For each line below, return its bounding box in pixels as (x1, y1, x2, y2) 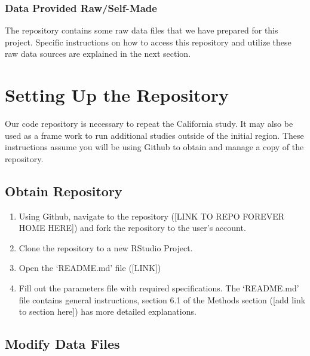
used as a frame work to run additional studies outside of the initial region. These (5, 129, 304, 141)
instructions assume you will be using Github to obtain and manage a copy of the (5, 141, 304, 153)
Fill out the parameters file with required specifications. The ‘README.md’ (19, 282, 299, 294)
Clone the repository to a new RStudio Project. (19, 241, 193, 254)
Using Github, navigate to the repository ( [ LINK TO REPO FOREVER (19, 209, 285, 222)
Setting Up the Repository (5, 83, 229, 107)
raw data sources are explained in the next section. (5, 47, 191, 60)
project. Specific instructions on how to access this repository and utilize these (5, 35, 291, 48)
